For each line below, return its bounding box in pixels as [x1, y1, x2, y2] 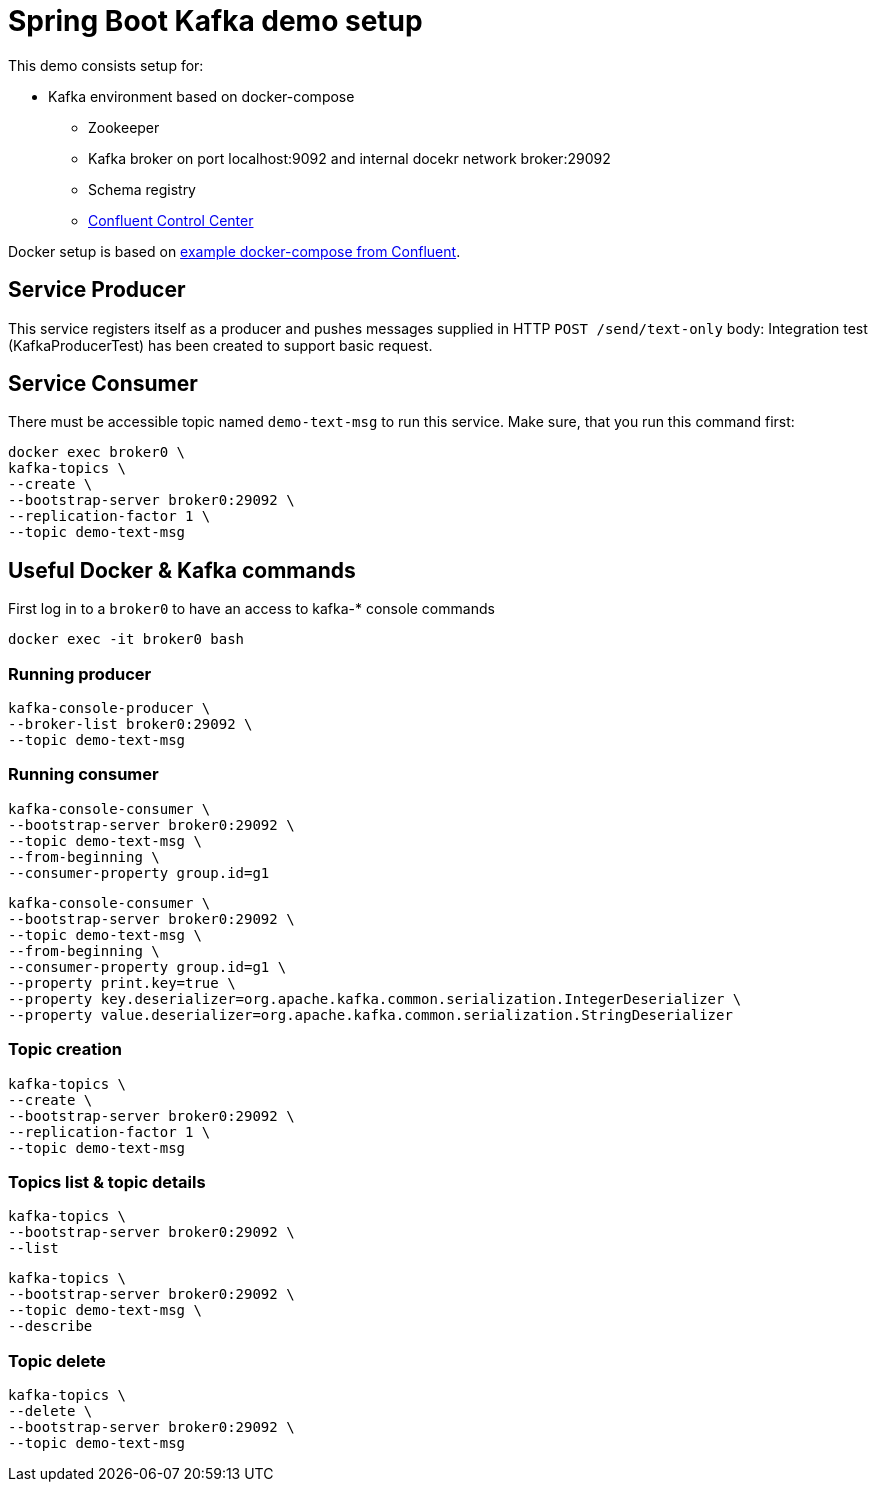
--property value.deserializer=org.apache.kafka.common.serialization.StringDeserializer [8, 1006, 733, 1023]
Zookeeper [88, 118, 160, 136]
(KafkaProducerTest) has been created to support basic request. [8, 336, 433, 354]
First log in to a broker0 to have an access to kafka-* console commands [8, 600, 495, 618]
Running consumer [8, 764, 159, 785]
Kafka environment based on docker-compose [48, 87, 355, 105]
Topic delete [8, 1350, 106, 1371]
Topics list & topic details [8, 1171, 206, 1192]
